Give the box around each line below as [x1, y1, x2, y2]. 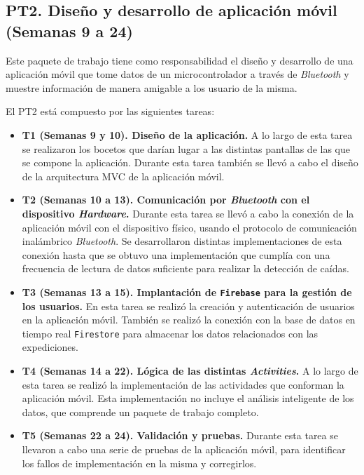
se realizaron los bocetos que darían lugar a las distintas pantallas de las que [22, 141, 350, 156]
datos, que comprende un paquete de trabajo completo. [22, 404, 259, 419]
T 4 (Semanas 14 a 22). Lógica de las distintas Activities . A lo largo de [22, 363, 358, 377]
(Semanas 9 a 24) [6, 20, 133, 41]
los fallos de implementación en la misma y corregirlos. [22, 455, 257, 470]
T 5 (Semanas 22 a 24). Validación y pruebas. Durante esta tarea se [22, 428, 338, 443]
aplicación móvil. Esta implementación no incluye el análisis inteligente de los [22, 391, 354, 406]
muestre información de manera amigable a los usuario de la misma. [6, 80, 297, 95]
